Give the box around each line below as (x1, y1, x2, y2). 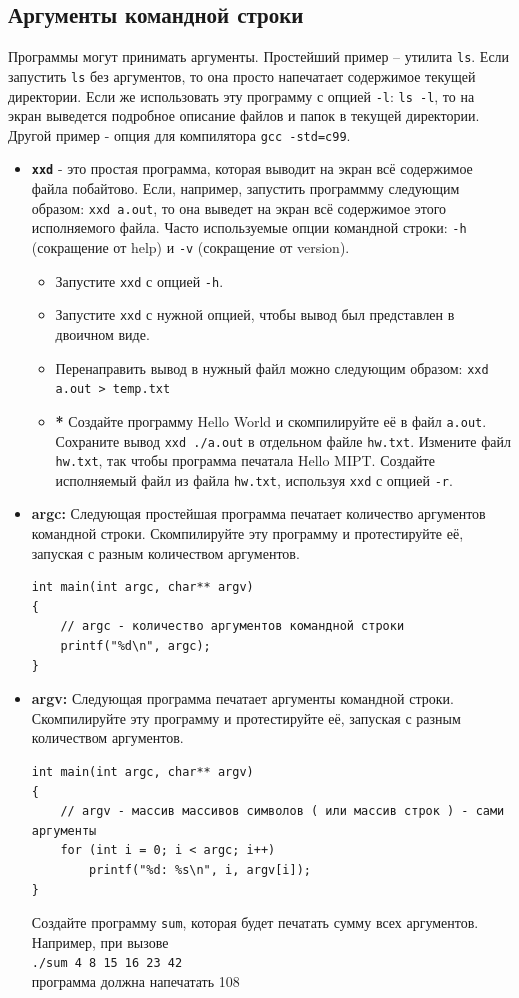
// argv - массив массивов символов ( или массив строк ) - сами (60, 804, 505, 819)
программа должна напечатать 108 (31, 971, 240, 992)
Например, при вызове (31, 931, 169, 952)
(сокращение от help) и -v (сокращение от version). (31, 236, 350, 257)
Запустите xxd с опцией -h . (55, 270, 224, 291)
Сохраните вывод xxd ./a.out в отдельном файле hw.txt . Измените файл (55, 430, 511, 451)
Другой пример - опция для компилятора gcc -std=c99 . (8, 124, 351, 145)
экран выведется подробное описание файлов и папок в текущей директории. (8, 105, 480, 126)
